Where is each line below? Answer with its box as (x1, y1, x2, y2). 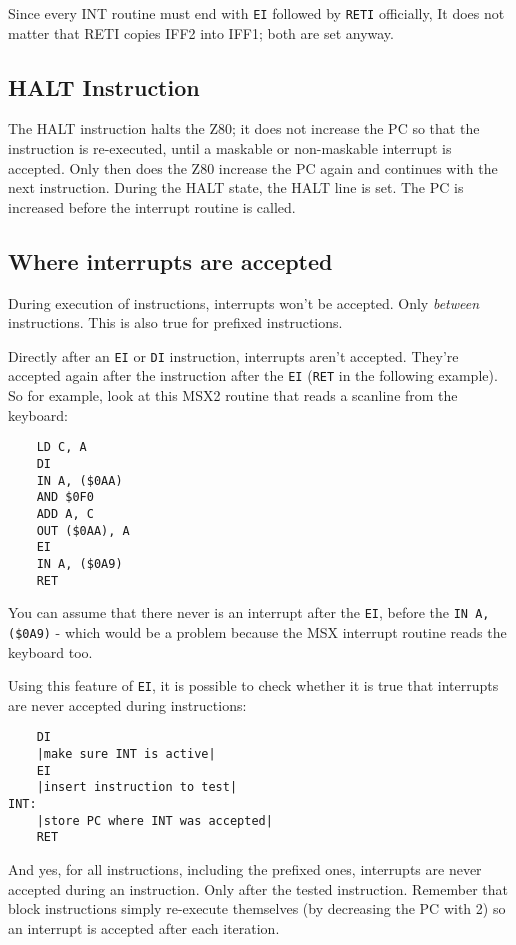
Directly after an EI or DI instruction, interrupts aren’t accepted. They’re (8, 345, 459, 366)
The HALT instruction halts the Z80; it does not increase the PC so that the (8, 118, 480, 139)
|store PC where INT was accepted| (36, 813, 273, 828)
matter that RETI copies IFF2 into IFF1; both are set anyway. (8, 22, 394, 43)
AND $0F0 (36, 490, 94, 505)
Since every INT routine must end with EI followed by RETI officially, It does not (8, 3, 505, 23)
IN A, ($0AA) (36, 473, 123, 488)
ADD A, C (36, 506, 94, 521)
